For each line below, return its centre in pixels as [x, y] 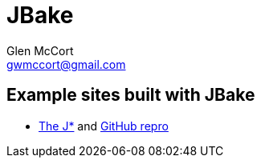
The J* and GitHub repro [104, 126]
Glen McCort [40, 50]
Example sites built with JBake [131, 95]
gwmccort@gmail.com [66, 64]
